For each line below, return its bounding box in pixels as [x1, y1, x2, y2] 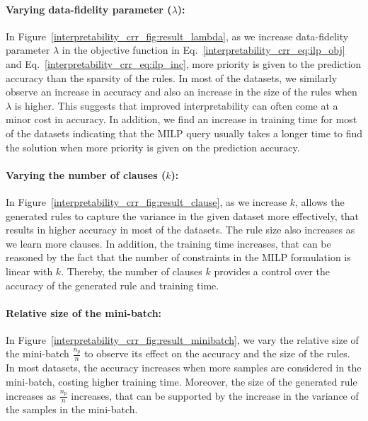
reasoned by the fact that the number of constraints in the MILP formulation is [6, 250, 351, 265]
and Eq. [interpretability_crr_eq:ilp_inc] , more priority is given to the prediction [6, 56, 362, 71]
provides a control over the [214, 263, 330, 278]
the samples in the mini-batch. [6, 402, 138, 417]
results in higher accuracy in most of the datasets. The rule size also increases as [6, 222, 355, 237]
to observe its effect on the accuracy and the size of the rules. [84, 346, 350, 361]
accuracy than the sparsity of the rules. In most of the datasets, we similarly [6, 70, 338, 85]
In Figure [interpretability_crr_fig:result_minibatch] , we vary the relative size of [6, 332, 359, 347]
